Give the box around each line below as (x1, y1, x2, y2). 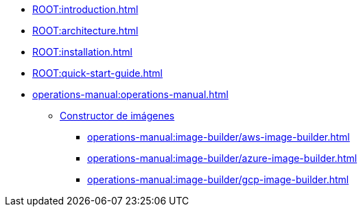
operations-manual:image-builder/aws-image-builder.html (87, 131, 350, 143)
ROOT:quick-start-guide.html (32, 67, 163, 79)
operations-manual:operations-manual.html (32, 89, 229, 100)
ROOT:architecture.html (32, 25, 139, 36)
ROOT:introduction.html (32, 3, 139, 15)
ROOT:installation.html (32, 46, 132, 58)
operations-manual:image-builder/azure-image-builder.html (87, 152, 358, 164)
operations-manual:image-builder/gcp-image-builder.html (87, 174, 349, 185)
